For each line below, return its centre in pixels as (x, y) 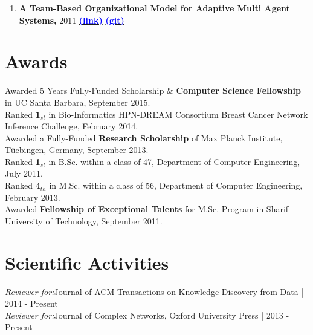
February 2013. (33, 197)
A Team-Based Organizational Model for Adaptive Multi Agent (154, 8)
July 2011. (24, 173)
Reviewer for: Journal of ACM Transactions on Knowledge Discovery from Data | (154, 291)
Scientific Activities (87, 262)
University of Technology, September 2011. (84, 220)
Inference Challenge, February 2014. (72, 126)
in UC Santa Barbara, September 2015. (78, 102)
